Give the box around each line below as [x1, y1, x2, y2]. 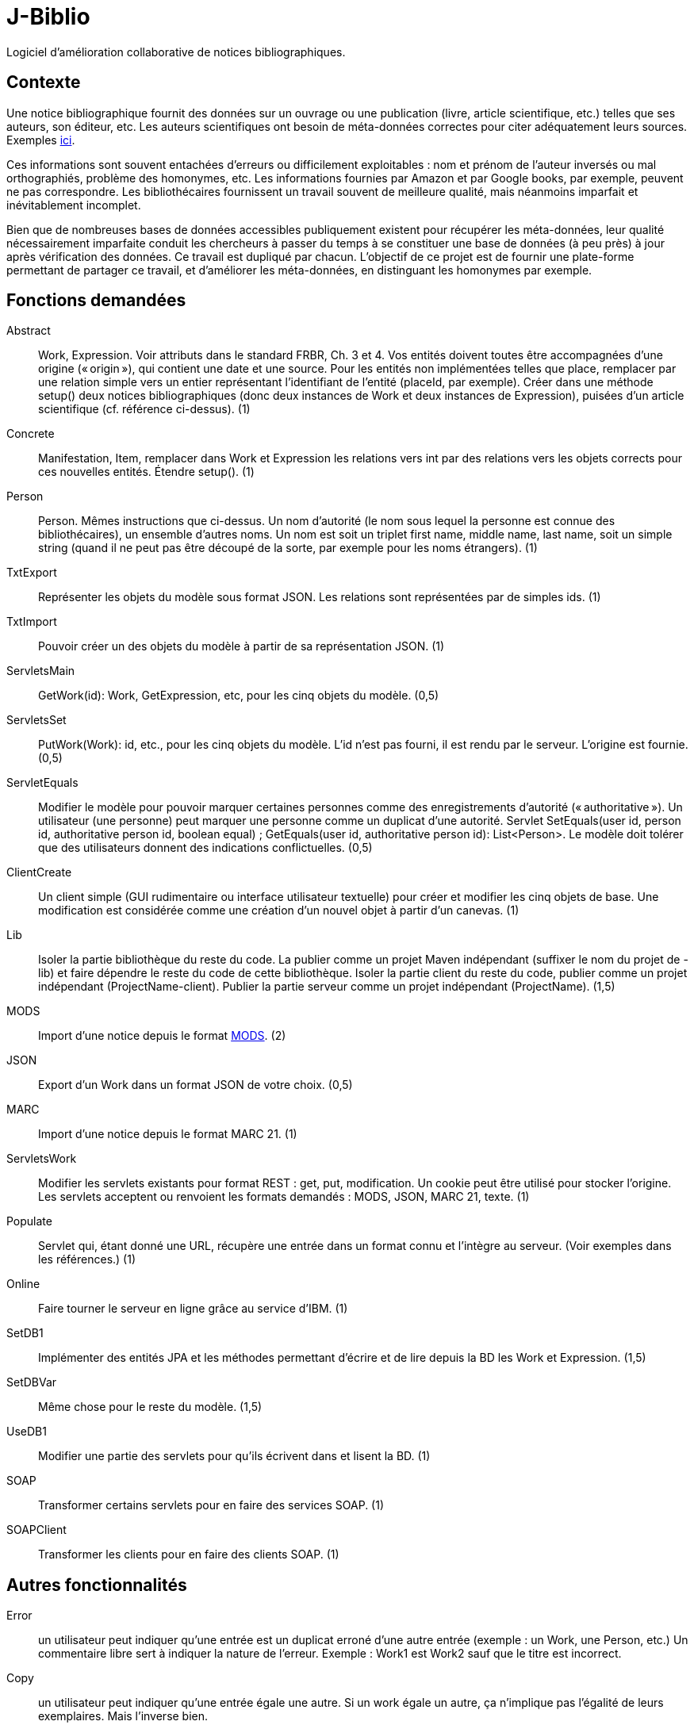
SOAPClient [6, 1523, 67, 1537]
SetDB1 [6, 1326, 44, 1340]
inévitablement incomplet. [6, 197, 141, 212]
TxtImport [6, 615, 57, 629]
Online [6, 1277, 40, 1291]
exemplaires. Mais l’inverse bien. [38, 1709, 209, 1723]
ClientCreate [6, 865, 72, 880]
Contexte [6, 72, 81, 93]
